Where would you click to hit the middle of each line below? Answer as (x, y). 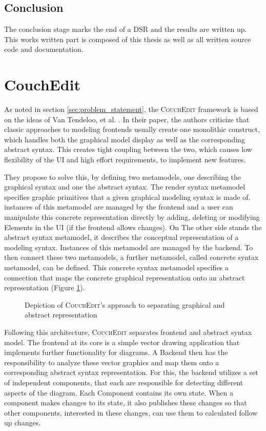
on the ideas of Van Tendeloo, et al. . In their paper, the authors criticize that (127, 119)
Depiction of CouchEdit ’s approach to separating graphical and (125, 304)
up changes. (23, 423)
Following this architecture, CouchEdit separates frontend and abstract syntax (128, 332)
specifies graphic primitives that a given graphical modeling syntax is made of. (127, 196)
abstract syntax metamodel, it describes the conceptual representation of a (121, 237)
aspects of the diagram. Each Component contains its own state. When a (119, 392)
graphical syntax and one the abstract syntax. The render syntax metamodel (125, 187)
